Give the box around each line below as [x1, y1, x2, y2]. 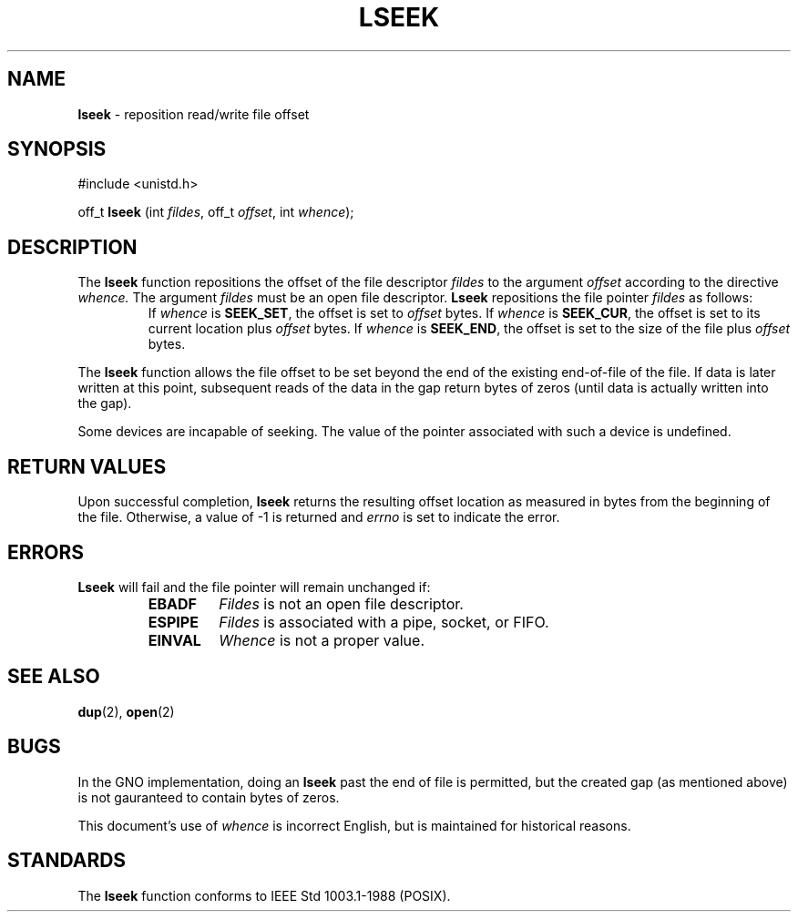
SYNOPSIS [7, 138, 107, 161]
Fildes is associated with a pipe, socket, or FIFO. [219, 612, 549, 631]
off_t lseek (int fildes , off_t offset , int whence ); [77, 204, 354, 220]
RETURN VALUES [7, 454, 167, 478]
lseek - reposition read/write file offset [77, 106, 310, 122]
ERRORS [7, 540, 85, 564]
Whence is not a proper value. [219, 630, 425, 649]
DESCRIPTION [7, 235, 138, 259]
